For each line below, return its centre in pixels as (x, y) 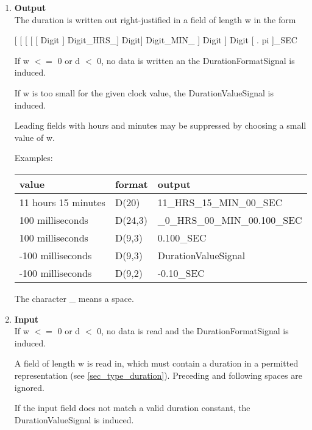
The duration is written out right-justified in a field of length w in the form (155, 19)
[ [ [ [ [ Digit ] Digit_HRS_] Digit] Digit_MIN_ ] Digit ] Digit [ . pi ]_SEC (156, 40)
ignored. (29, 387)
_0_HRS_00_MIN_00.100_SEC (230, 220)
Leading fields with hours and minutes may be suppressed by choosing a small (160, 125)
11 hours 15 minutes (62, 202)
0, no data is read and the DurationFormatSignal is (193, 331)
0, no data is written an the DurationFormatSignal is (196, 60)
